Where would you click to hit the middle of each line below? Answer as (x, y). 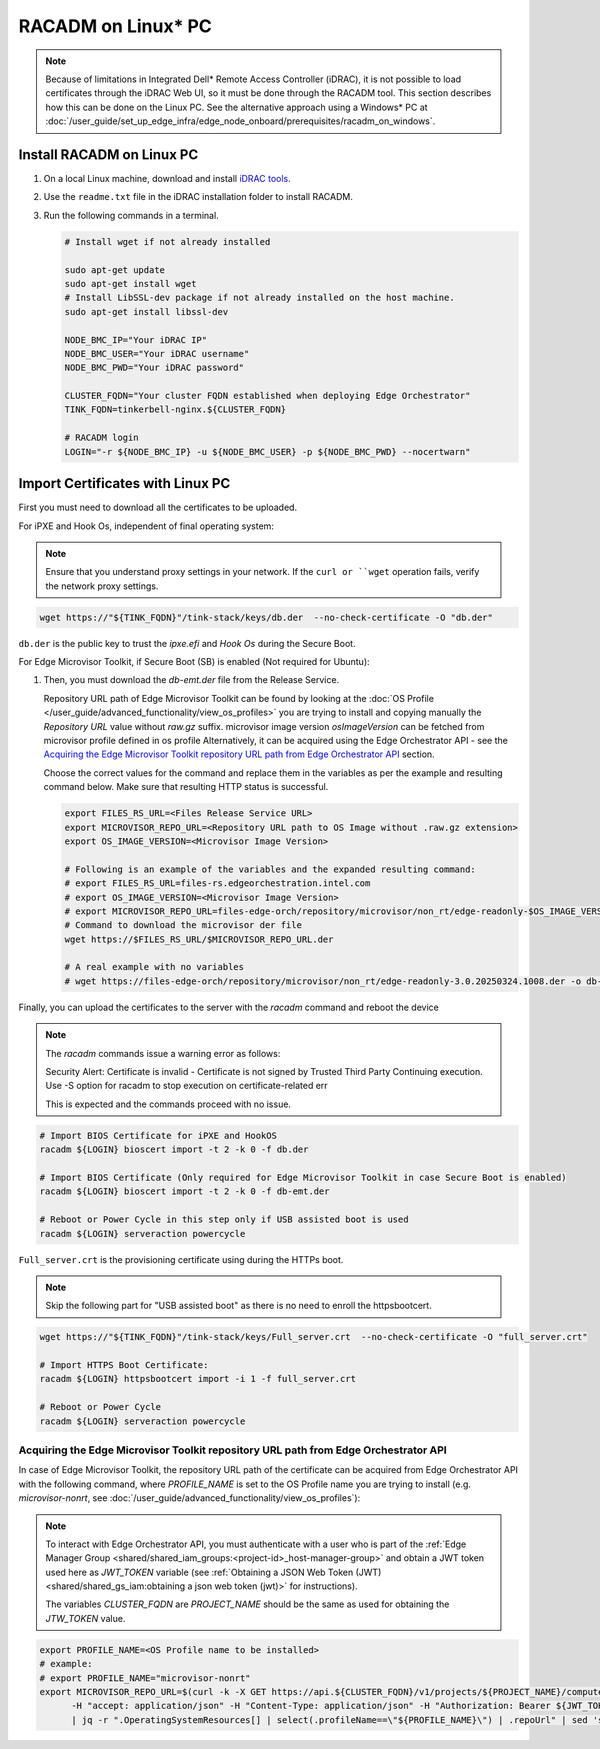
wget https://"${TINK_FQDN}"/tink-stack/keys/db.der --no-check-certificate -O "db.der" (266, 617)
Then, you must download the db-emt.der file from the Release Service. (191, 680)
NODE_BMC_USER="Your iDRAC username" (157, 353)
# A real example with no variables (154, 967)
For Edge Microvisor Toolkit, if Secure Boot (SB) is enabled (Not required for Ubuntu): (194, 662)
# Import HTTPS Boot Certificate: (124, 1365)
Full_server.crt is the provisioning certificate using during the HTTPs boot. (181, 1259)
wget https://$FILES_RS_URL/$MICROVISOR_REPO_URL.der (199, 939)
